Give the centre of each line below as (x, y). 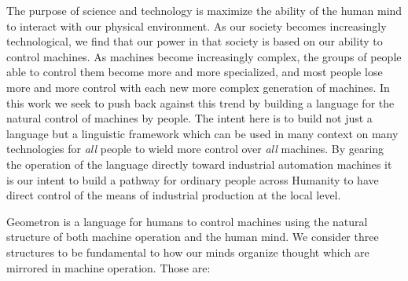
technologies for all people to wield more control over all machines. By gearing (195, 149)
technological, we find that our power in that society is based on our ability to (195, 41)
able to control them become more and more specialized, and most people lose (195, 72)
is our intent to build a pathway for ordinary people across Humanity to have (193, 179)
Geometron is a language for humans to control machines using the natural (187, 221)
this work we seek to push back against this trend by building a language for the (200, 102)
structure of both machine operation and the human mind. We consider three (193, 237)
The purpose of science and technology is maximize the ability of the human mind (204, 10)
